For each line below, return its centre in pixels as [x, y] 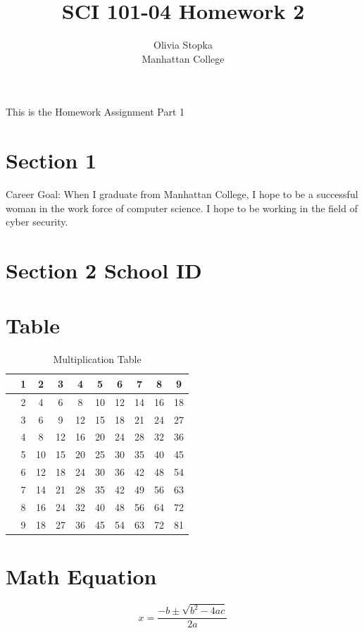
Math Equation [81, 576]
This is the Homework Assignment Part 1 [95, 112]
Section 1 [51, 160]
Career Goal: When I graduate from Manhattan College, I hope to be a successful [182, 194]
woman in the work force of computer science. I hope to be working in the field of [182, 208]
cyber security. [37, 222]
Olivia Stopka [183, 45]
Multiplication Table [97, 359]
